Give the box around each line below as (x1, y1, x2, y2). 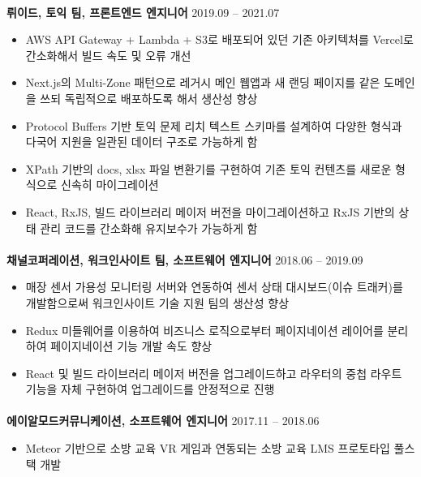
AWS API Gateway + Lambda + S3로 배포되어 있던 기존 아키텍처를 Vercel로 (25, 31, 414, 48)
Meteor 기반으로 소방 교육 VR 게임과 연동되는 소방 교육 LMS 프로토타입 (25, 440, 390, 457)
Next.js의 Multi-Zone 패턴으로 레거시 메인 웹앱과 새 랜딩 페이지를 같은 (25, 74, 380, 91)
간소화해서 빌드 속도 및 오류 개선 (25, 46, 191, 63)
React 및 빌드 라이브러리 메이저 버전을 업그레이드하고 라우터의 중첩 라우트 (25, 364, 402, 381)
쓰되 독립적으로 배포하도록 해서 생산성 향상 (40, 89, 258, 106)
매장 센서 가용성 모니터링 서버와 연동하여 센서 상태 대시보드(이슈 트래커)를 (25, 278, 403, 295)
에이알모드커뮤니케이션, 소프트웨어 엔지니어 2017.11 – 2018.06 (6, 412, 320, 429)
